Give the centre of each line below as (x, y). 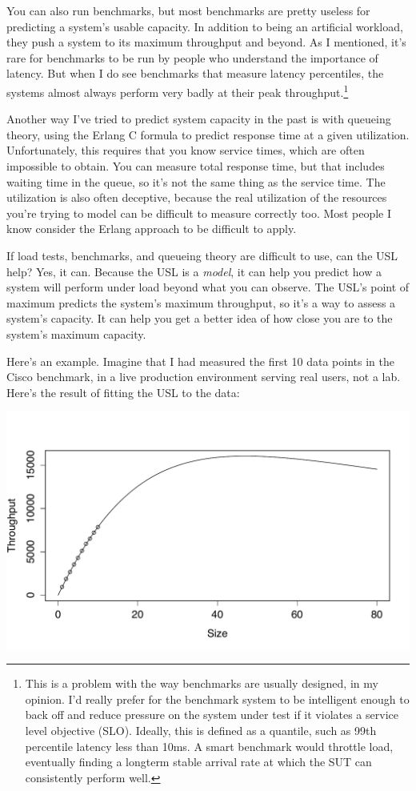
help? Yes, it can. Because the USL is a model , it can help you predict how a (194, 271)
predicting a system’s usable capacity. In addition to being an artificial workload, (205, 26)
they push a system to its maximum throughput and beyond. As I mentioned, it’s (206, 42)
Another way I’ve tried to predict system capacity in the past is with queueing (199, 119)
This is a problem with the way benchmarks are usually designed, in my (202, 683)
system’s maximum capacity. (76, 333)
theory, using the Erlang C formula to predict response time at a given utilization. (208, 134)
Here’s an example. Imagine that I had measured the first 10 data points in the (200, 361)
